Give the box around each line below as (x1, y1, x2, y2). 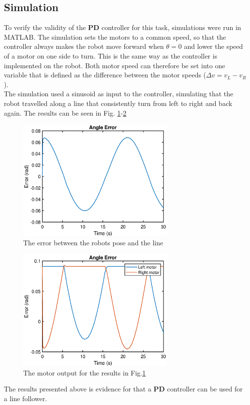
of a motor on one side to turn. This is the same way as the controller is (4, 50, 218, 60)
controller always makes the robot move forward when (4, 41, 164, 51)
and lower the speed (184, 41, 243, 51)
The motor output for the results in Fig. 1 (23, 367, 146, 377)
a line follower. (4, 393, 47, 403)
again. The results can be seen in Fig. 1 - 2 (4, 107, 127, 118)
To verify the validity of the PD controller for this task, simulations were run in (4, 22, 241, 32)
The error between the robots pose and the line (23, 238, 163, 248)
